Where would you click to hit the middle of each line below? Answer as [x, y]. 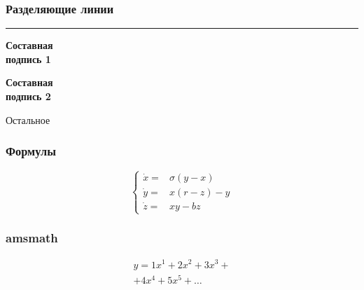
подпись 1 [28, 58]
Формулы [31, 151]
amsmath [32, 238]
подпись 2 [28, 96]
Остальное [28, 119]
